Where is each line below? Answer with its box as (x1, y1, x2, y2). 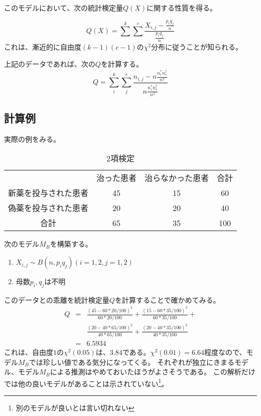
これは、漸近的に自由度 (4, 42, 81, 52)
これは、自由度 (4, 346, 53, 357)
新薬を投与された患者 (8, 187, 89, 199)
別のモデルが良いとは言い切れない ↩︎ (16, 402, 135, 412)
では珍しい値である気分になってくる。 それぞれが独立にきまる (29, 356, 234, 367)
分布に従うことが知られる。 (151, 42, 242, 52)
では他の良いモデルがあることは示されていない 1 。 (4, 376, 169, 388)
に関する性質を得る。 (147, 3, 217, 13)
